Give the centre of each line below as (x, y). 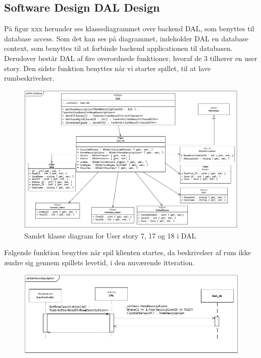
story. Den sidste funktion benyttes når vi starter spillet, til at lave (108, 68)
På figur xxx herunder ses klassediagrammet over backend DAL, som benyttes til (129, 28)
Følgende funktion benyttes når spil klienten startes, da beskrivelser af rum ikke (127, 252)
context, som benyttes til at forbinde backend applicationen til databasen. (118, 48)
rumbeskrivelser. (29, 78)
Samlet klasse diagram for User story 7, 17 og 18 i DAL (110, 235)
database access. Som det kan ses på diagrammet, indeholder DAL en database (126, 38)
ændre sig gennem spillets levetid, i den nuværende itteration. (99, 262)
